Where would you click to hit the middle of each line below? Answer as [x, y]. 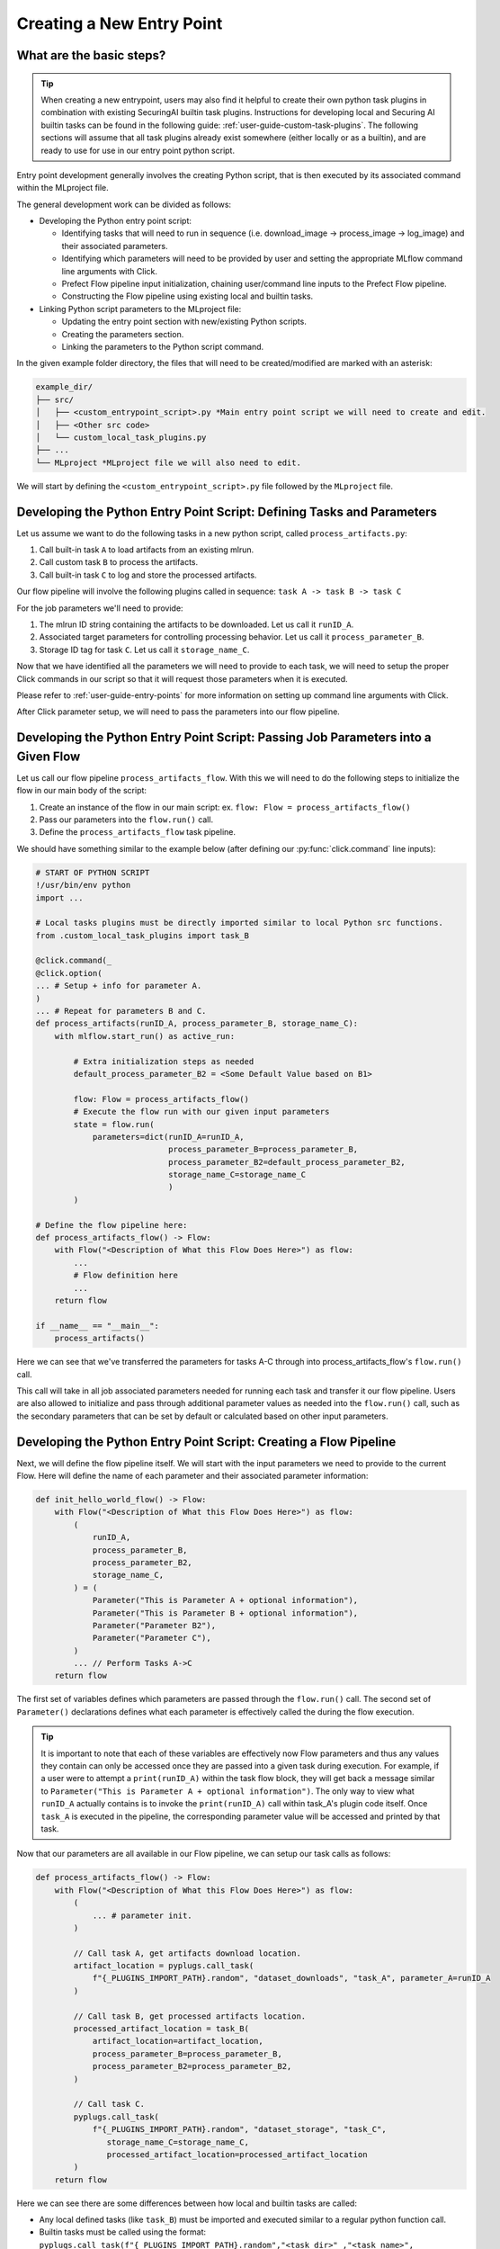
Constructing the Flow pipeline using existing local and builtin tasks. [187, 296]
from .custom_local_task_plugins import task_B [142, 935]
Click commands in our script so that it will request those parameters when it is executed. [182, 678]
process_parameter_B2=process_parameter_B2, [192, 2066]
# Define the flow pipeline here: [112, 1225]
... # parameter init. [142, 1915]
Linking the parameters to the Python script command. [163, 346]
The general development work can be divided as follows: [124, 204]
